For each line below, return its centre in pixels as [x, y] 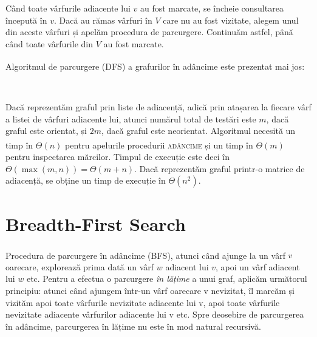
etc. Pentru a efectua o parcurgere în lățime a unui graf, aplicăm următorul [167, 279]
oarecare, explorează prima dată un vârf [80, 266]
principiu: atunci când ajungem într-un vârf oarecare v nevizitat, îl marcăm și [150, 290]
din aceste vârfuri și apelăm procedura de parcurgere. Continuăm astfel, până [149, 32]
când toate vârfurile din [49, 43]
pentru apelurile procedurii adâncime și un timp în [159, 145]
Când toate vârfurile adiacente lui [68, 8]
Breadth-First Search [96, 223]
